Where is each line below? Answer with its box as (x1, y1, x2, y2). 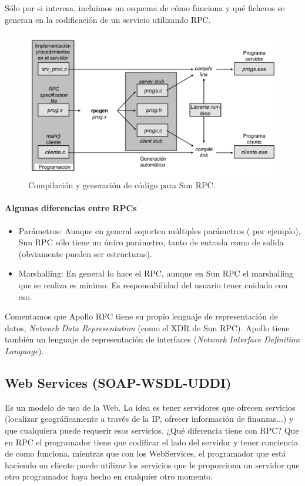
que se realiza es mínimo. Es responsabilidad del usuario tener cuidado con (18, 279, 288, 291)
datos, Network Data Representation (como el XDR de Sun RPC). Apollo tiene (5, 321, 290, 334)
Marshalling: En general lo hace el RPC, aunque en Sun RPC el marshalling (18, 267, 293, 279)
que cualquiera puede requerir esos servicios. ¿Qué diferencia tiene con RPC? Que (5, 424, 299, 436)
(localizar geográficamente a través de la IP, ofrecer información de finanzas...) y (5, 412, 294, 425)
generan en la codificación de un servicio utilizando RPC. (5, 13, 211, 25)
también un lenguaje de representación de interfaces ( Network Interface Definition (5, 333, 300, 345)
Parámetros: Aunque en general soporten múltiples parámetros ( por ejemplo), (18, 224, 301, 237)
